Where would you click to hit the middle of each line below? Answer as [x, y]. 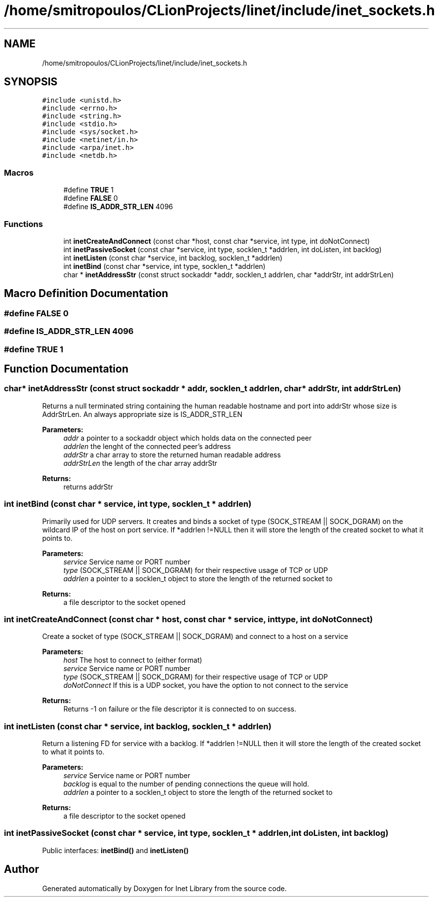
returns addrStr [88, 487]
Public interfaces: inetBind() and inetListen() [115, 850]
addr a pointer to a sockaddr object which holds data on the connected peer [188, 438]
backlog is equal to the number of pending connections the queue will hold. [186, 784]
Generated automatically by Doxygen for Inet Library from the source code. [164, 888]
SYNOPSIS [31, 82]
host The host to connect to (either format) [133, 660]
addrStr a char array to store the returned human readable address [172, 454]
